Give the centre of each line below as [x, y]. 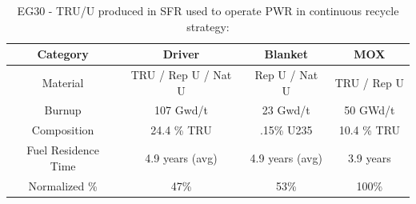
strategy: [208, 26]
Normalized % [63, 185]
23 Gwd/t [286, 110]
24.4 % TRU [181, 130]
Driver [181, 54]
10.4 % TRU [370, 130]
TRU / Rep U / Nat [181, 75]
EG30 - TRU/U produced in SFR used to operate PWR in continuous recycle [208, 10]
